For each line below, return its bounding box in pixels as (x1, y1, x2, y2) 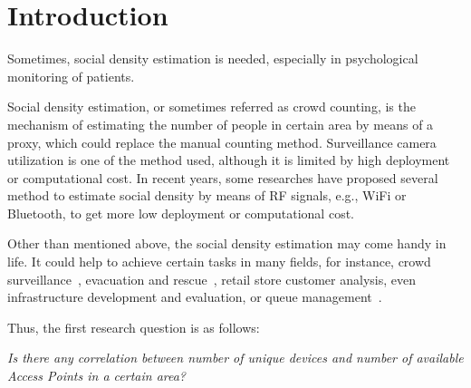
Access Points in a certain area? (7, 366, 187, 385)
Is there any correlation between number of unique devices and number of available (7, 348, 464, 367)
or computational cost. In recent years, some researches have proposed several (7, 168, 438, 187)
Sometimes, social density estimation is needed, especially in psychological (7, 49, 418, 68)
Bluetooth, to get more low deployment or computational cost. (7, 203, 354, 222)
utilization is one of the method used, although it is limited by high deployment (7, 150, 450, 170)
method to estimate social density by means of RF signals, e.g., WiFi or (7, 186, 407, 205)
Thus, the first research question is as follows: (7, 317, 260, 336)
